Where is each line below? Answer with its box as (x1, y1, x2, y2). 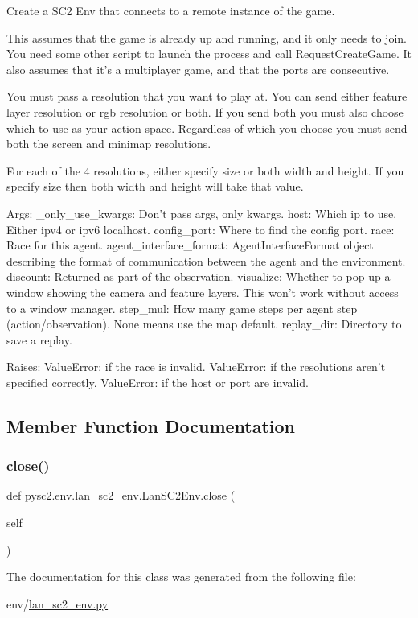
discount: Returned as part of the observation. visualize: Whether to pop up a (6, 268, 391, 285)
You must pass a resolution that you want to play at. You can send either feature (6, 88, 408, 105)
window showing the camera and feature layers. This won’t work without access (6, 283, 399, 300)
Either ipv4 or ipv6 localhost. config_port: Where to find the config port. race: (6, 220, 395, 237)
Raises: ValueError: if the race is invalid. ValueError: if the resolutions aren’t (6, 358, 386, 375)
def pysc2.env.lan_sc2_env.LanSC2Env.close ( (6, 487, 236, 504)
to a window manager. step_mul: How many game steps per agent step (6, 299, 358, 316)
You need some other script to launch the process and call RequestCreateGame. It (6, 45, 412, 62)
